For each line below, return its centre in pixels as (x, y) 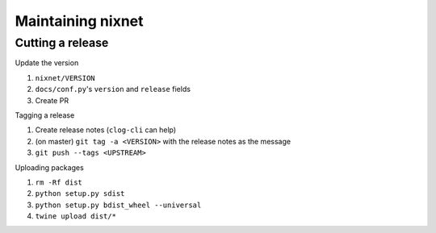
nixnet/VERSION (65, 78)
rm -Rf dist (59, 182)
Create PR (52, 100)
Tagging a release (45, 115)
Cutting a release (62, 43)
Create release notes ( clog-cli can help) (106, 130)
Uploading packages (49, 167)
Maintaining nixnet (79, 21)
